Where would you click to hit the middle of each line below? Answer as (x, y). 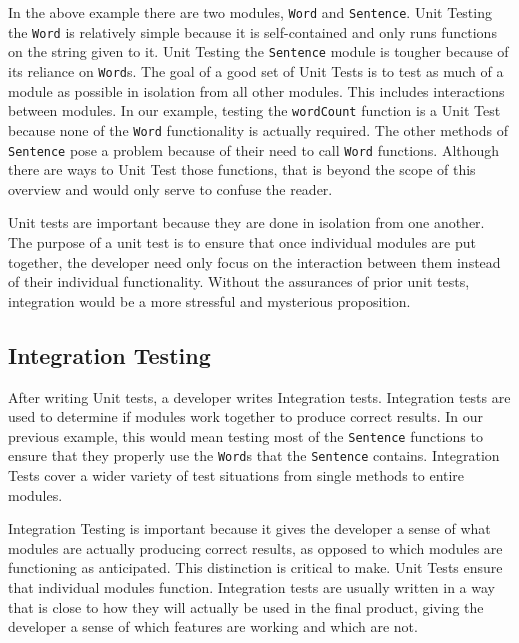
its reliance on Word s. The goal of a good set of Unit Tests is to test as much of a (256, 70)
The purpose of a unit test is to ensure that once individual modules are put (242, 241)
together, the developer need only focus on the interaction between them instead (254, 261)
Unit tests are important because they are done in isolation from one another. (246, 222)
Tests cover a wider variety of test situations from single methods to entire (236, 475)
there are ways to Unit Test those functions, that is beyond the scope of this (242, 169)
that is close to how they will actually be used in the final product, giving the (246, 606)
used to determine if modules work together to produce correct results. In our (246, 416)
